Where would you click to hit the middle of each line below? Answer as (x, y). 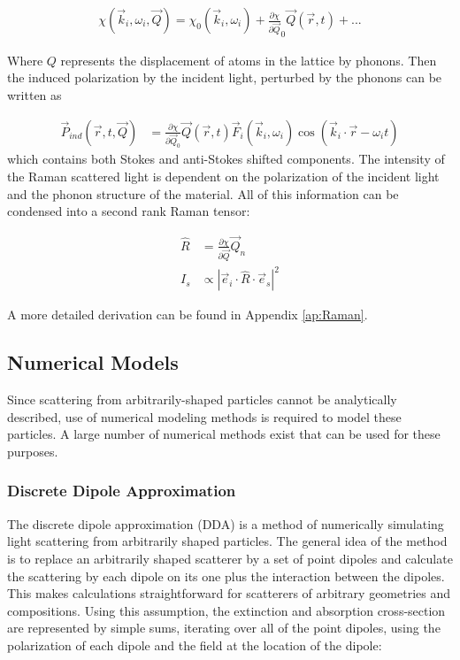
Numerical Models (93, 362)
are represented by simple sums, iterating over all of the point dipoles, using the (224, 628)
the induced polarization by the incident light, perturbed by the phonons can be (225, 77)
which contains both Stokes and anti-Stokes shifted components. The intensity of (226, 159)
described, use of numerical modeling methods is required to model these (204, 416)
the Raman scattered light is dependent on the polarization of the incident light (223, 176)
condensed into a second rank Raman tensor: (129, 211)
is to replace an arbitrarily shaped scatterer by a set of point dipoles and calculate (230, 558)
